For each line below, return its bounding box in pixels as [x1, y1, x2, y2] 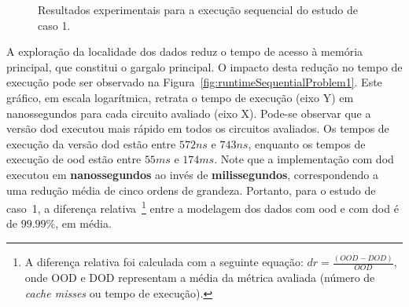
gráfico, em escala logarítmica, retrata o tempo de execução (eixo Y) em [6, 89, 354, 105]
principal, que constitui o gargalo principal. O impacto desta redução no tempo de [6, 58, 403, 75]
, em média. [55, 215, 112, 232]
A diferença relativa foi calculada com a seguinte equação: [24, 254, 304, 270]
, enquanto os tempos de [248, 135, 366, 152]
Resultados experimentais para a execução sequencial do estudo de [38, 2, 359, 17]
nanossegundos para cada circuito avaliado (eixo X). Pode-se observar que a [6, 104, 371, 121]
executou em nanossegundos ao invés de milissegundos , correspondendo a [6, 166, 378, 182]
